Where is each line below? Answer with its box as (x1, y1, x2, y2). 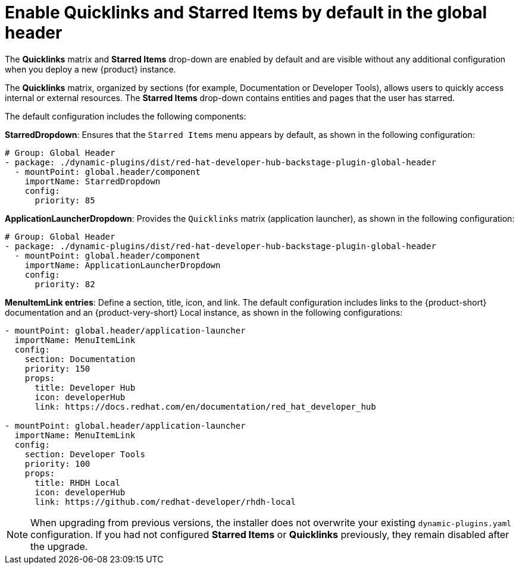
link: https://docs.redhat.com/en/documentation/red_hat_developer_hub (35, 401, 376, 411)
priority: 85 (35, 195, 95, 205)
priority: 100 (24, 458, 90, 469)
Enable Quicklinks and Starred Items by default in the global (5, 2, 487, 23)
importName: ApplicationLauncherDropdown (24, 260, 221, 270)
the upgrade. (30, 540, 88, 552)
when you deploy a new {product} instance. (5, 64, 176, 74)
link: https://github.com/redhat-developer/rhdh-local (35, 496, 296, 507)
